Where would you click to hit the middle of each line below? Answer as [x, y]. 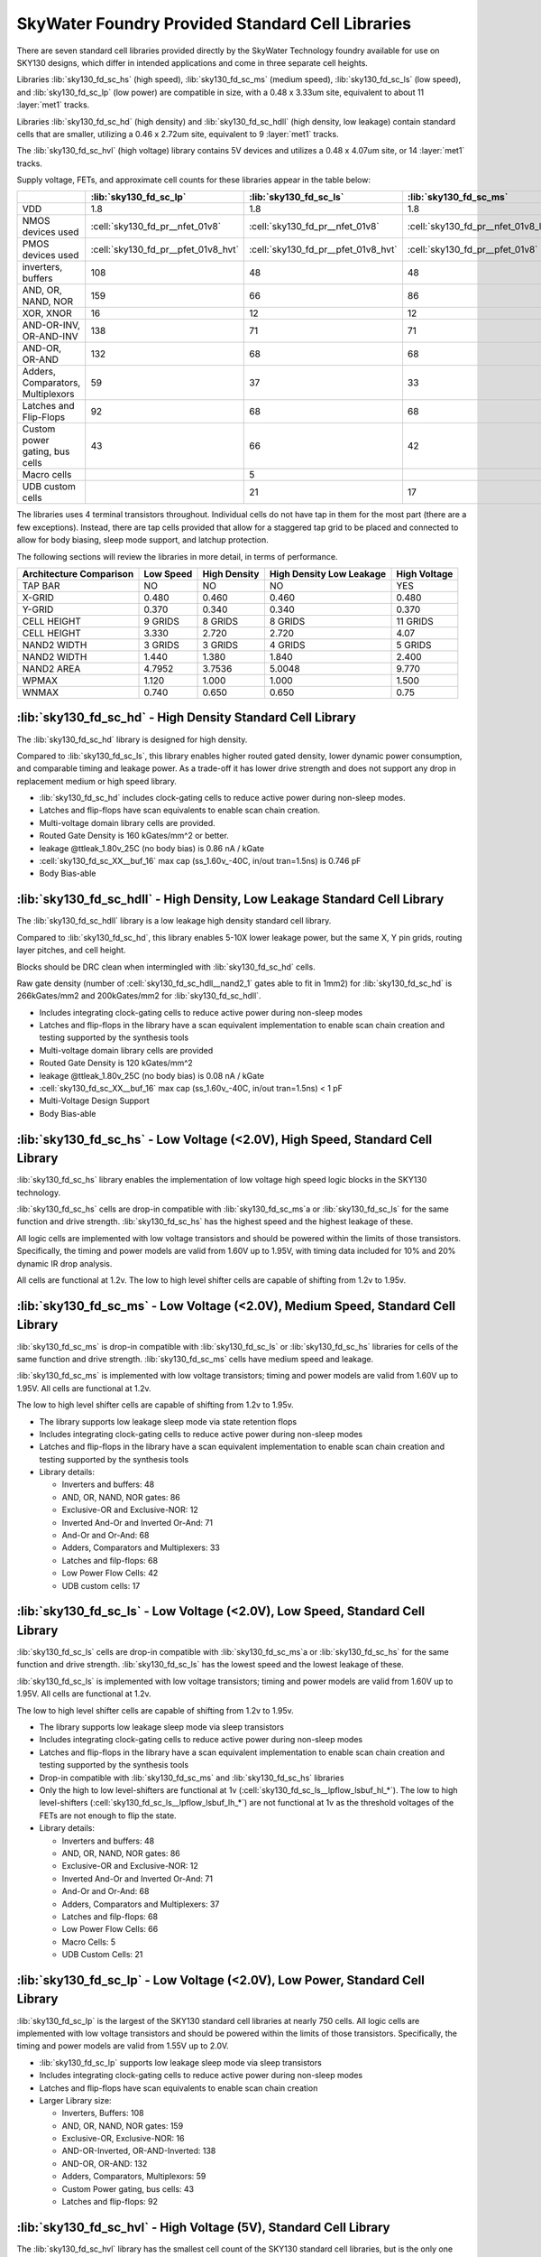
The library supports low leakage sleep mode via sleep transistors [161, 1727]
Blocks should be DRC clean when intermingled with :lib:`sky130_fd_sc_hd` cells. [166, 967]
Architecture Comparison [78, 574]
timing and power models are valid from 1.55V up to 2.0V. [123, 2046]
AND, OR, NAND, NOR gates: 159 [123, 2125]
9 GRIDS [162, 621]
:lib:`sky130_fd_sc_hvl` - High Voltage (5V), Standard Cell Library [204, 2227]
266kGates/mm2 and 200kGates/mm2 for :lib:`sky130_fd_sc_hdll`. [139, 996]
